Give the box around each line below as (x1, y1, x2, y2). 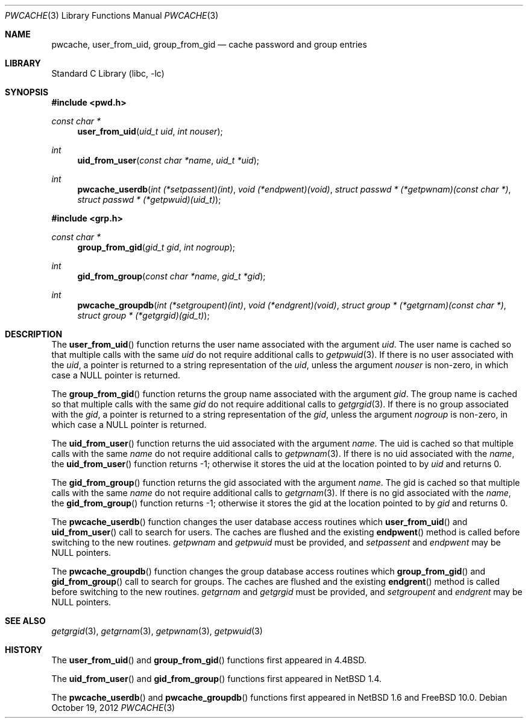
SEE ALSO (5, 616, 46, 626)
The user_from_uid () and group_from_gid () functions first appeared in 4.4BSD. (51, 655, 366, 665)
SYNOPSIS (5, 87, 49, 97)
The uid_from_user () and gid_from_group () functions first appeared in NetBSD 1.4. (51, 674, 382, 684)
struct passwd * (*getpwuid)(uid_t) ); (77, 194, 221, 205)
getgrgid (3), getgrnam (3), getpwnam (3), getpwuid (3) (51, 626, 263, 636)
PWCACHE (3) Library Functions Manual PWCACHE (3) (5, 10, 219, 21)
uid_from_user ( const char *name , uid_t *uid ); (77, 155, 259, 165)
